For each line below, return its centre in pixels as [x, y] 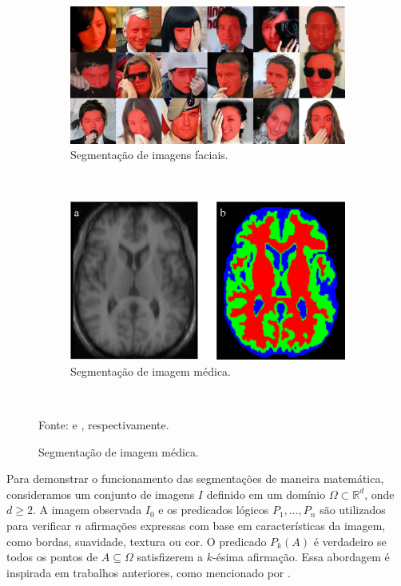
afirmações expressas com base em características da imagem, [235, 525]
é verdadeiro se [350, 541]
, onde [379, 494]
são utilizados [353, 510]
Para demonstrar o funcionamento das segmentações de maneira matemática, [195, 478]
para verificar [39, 525]
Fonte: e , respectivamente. [104, 425]
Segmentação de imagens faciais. [149, 155]
